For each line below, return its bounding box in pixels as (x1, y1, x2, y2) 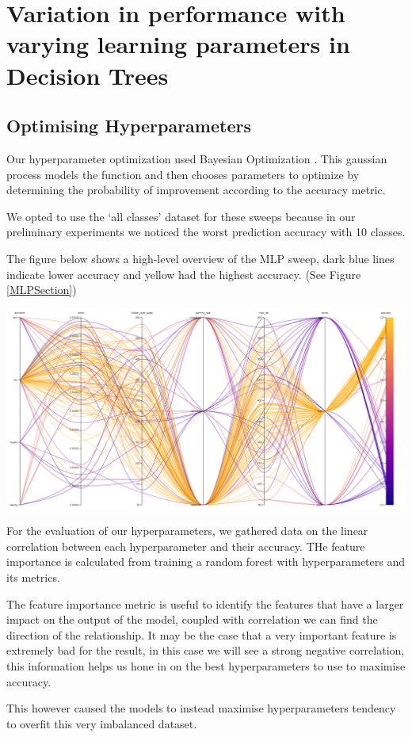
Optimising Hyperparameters (6, 113, 251, 138)
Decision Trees (6, 59, 169, 91)
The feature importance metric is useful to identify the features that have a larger (6, 595, 404, 612)
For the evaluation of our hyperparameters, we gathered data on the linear (6, 522, 368, 539)
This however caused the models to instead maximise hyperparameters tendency (6, 700, 396, 716)
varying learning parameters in (6, 28, 350, 60)
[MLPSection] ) (6, 281, 77, 298)
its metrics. (6, 569, 60, 586)
